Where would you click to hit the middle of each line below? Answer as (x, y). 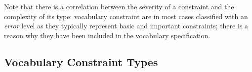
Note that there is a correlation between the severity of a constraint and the (119, 6)
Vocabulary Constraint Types (81, 61)
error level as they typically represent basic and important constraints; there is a (126, 26)
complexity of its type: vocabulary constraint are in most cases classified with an (126, 16)
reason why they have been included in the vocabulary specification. (107, 35)
